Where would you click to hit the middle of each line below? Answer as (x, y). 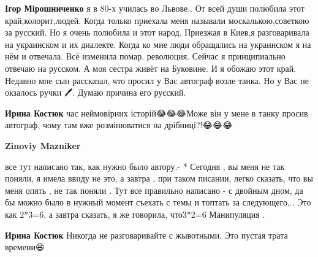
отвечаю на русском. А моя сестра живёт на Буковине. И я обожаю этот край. (151, 68)
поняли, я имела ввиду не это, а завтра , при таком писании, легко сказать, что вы (159, 178)
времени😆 (25, 247)
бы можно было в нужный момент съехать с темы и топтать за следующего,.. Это (158, 202)
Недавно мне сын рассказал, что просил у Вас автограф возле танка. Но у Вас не (157, 80)
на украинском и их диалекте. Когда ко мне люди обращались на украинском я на (158, 44)
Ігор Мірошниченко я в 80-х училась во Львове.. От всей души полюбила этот (155, 8)
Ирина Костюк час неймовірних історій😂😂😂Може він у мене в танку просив (157, 113)
